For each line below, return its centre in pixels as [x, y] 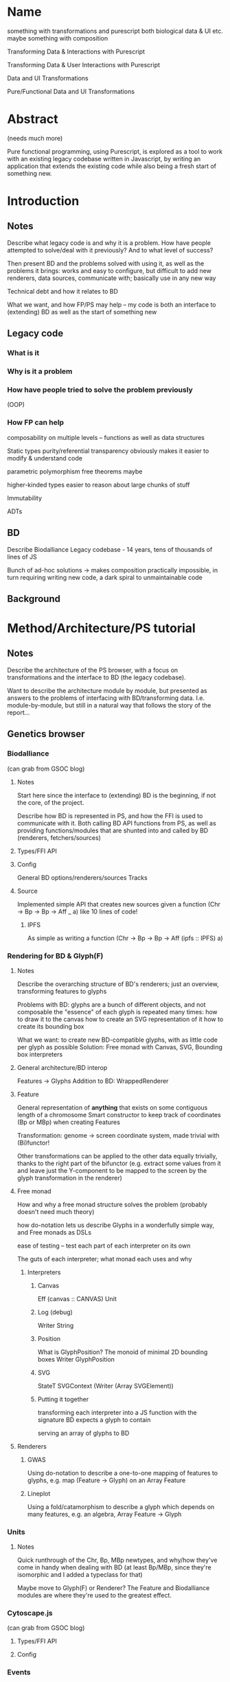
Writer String [56, 1325]
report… [19, 712]
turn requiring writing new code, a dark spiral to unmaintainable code [105, 577]
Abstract [33, 119]
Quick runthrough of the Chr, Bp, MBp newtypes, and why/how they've [117, 1560]
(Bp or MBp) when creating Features [68, 1122]
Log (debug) [55, 1312]
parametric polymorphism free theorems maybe [75, 471]
